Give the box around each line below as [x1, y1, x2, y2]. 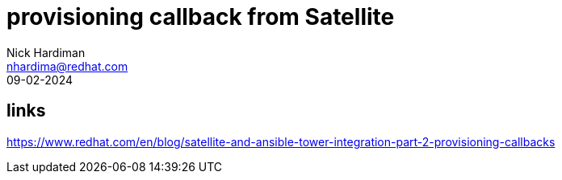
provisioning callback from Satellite [6, 3, 395, 31]
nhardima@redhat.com [6, 59, 128, 73]
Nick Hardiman [6, 45, 86, 59]
